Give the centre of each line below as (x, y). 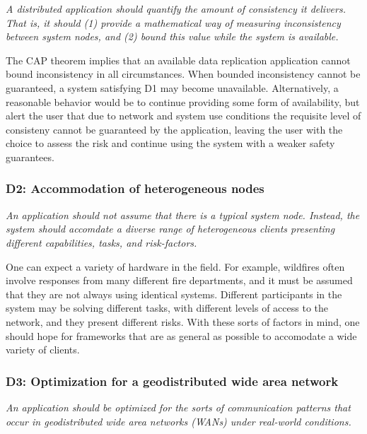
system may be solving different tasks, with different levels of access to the (167, 308)
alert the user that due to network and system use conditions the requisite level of (183, 116)
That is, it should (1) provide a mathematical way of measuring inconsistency (173, 22)
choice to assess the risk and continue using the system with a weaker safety (170, 143)
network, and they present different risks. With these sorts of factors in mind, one (183, 321)
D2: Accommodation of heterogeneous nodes (135, 188)
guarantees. (30, 157)
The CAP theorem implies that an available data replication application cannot (178, 60)
